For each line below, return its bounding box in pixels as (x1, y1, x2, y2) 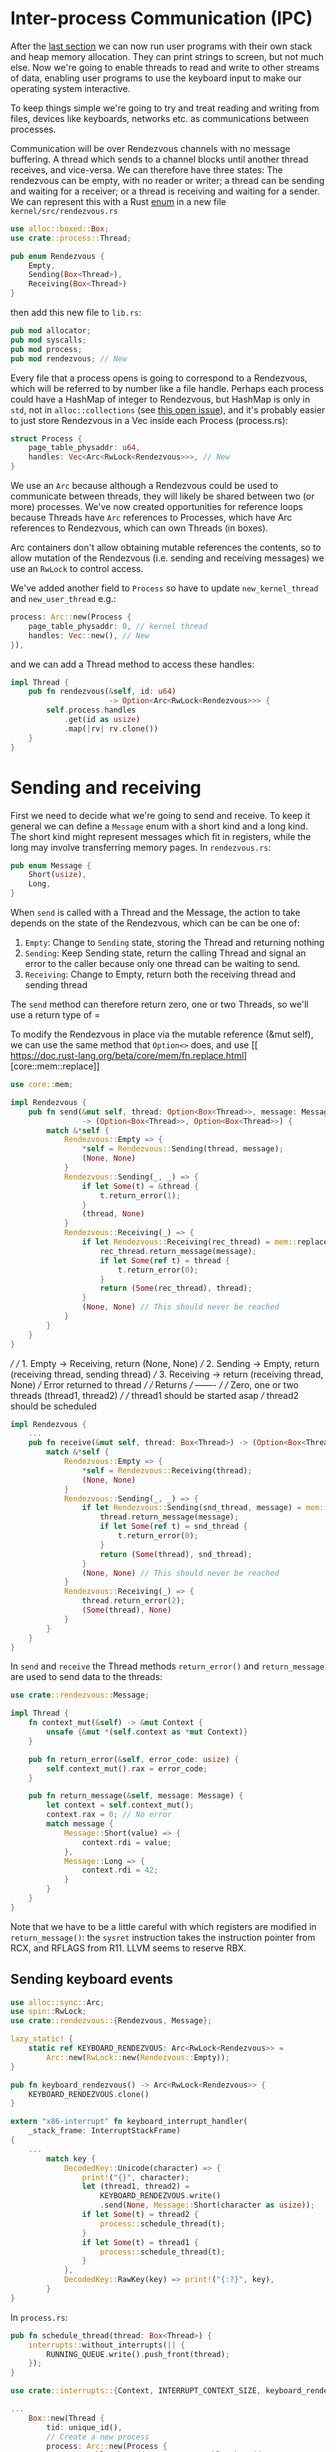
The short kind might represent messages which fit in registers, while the (10, 830, 312, 842)
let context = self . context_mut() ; (46, 1800, 195, 1811)
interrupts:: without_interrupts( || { (28, 2340, 186, 2350)
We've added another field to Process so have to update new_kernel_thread (10, 582, 319, 594)
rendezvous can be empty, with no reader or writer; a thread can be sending (10, 174, 325, 186)
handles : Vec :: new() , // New (28, 630, 150, 641)
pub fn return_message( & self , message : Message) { (28, 1791, 244, 1801)
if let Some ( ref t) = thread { (99, 1255, 230, 1266)
